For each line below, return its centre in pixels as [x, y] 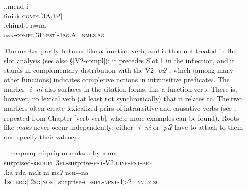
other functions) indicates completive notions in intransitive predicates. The [117, 79]
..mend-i [16, 6]
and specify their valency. [42, 136]
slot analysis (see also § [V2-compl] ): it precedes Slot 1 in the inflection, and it [119, 60]
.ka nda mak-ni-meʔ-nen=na [46, 172]
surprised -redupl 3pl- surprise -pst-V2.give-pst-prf [78, 162]
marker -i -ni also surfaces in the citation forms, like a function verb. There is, [121, 89]
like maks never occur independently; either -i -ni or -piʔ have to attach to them [123, 127]
